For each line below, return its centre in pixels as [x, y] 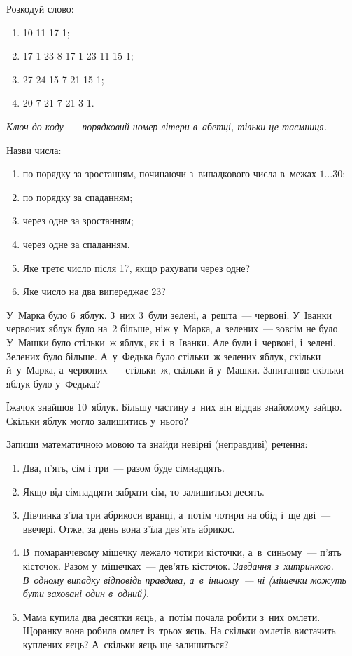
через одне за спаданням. [76, 244]
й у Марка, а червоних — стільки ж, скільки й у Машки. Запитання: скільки [175, 370]
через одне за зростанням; [78, 220]
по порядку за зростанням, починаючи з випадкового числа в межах [169, 173]
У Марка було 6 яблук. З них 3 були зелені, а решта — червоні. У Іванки [169, 314]
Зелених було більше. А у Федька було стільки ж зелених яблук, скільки [164, 356]
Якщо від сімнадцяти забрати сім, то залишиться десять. [143, 491]
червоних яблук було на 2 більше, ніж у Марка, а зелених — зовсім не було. [174, 328]
